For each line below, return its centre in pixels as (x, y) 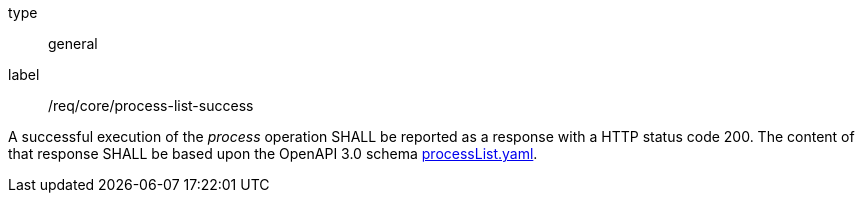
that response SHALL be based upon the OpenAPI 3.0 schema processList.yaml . (273, 153)
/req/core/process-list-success (151, 105)
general (73, 43)
